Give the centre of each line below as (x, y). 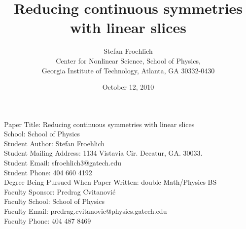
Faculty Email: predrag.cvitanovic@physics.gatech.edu (86, 211)
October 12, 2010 (128, 87)
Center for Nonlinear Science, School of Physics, (128, 60)
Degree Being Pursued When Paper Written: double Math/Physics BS (110, 182)
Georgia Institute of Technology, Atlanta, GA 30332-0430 (128, 70)
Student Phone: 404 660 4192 (48, 172)
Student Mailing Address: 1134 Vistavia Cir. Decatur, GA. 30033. (103, 153)
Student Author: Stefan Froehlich (54, 143)
